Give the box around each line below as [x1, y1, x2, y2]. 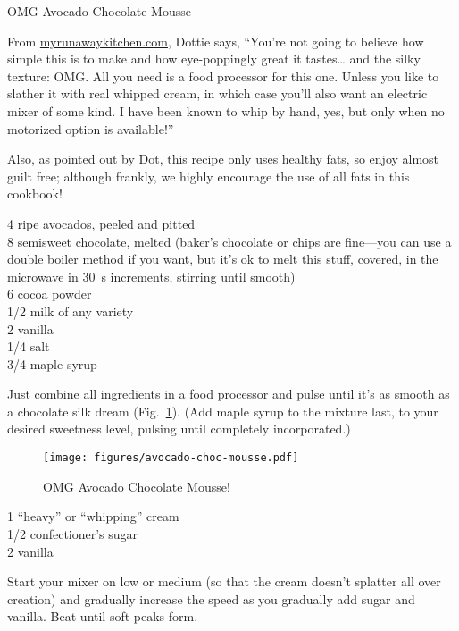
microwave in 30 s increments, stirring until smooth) [7, 266, 296, 285]
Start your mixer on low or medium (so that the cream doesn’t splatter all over [7, 572, 441, 591]
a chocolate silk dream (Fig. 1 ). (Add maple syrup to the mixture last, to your [7, 401, 438, 420]
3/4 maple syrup [7, 354, 97, 373]
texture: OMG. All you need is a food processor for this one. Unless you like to [7, 66, 439, 85]
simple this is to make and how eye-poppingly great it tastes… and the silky [7, 49, 421, 68]
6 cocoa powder [7, 284, 92, 303]
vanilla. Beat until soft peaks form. [7, 607, 198, 626]
